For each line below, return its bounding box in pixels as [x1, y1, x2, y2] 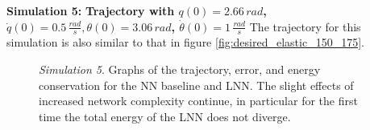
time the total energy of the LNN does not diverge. [39, 108, 291, 124]
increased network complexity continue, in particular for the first [39, 92, 358, 109]
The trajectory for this [249, 18, 361, 35]
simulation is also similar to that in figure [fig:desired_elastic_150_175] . [6, 34, 364, 51]
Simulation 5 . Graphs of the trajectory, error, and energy [39, 61, 321, 78]
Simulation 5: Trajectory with [6, 2, 175, 18]
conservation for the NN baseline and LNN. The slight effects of [39, 76, 354, 93]
